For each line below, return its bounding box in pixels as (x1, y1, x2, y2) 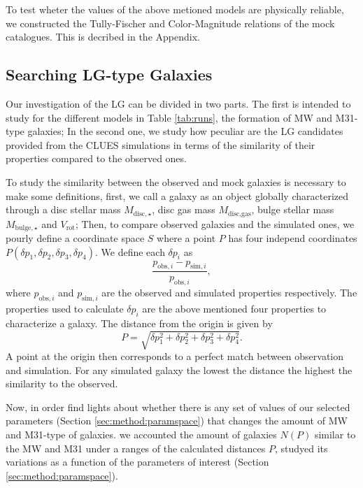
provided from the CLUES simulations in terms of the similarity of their (6, 137, 315, 152)
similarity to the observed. (6, 376, 118, 391)
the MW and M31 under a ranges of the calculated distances (6, 440, 266, 455)
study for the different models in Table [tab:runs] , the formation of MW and (6, 110, 333, 124)
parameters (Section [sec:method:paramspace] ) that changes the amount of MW (6, 413, 348, 428)
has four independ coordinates (228, 231, 357, 245)
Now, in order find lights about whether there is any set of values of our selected (6, 399, 350, 414)
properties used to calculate (6, 301, 124, 316)
